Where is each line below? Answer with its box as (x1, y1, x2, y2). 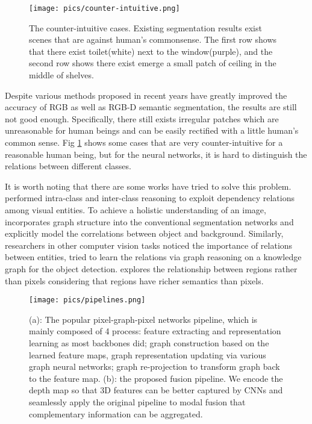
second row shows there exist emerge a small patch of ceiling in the (29, 57, 276, 69)
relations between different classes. (5, 160, 131, 172)
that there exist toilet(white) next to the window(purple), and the (29, 45, 273, 57)
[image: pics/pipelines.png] (29, 296, 146, 305)
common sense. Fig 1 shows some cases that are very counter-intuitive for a (5, 136, 283, 148)
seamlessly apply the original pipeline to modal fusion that (29, 395, 246, 408)
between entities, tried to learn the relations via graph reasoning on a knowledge (5, 251, 302, 263)
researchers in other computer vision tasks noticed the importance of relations (5, 238, 293, 251)
